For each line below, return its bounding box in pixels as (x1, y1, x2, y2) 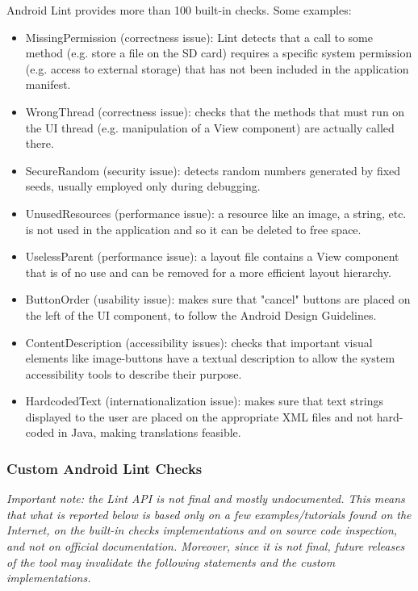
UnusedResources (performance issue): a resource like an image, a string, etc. (25, 204, 407, 221)
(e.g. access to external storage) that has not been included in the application (25, 60, 409, 77)
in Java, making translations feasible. (57, 424, 241, 441)
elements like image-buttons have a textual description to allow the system (25, 350, 395, 367)
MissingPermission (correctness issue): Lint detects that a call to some (25, 28, 373, 45)
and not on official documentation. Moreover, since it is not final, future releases (6, 538, 405, 555)
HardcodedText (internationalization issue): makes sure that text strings (25, 392, 383, 409)
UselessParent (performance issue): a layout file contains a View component (25, 248, 399, 265)
